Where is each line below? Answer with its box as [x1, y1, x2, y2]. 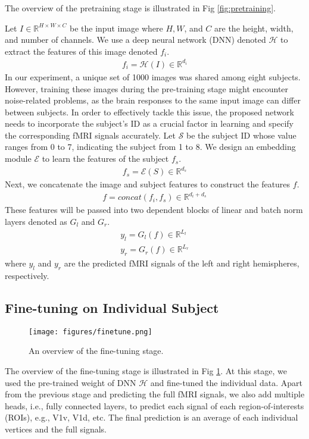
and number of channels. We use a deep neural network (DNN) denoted [5, 33, 266, 46]
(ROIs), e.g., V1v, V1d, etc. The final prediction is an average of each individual [5, 411, 298, 424]
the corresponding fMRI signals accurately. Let [5, 128, 176, 141]
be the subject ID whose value [186, 128, 296, 141]
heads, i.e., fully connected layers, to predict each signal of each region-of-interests [5, 399, 304, 412]
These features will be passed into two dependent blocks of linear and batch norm [5, 203, 303, 216]
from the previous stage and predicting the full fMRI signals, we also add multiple [5, 388, 305, 400]
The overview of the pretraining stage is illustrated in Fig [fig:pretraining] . [5, 2, 276, 14]
